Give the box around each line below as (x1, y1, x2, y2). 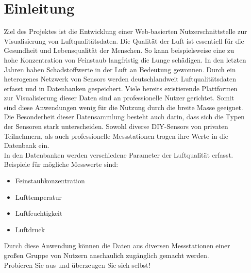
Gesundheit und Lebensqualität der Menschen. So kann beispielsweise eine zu (4, 45, 234, 55)
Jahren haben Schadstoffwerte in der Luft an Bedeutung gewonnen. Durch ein (4, 64, 236, 74)
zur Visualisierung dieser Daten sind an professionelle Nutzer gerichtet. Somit (4, 93, 234, 103)
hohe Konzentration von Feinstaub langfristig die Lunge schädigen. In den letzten (4, 54, 246, 64)
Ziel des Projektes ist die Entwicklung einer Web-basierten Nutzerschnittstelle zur (4, 26, 247, 36)
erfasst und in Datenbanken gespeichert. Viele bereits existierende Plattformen (4, 83, 238, 93)
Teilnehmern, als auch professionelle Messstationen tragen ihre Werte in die (4, 130, 228, 141)
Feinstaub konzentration (15, 176, 85, 186)
